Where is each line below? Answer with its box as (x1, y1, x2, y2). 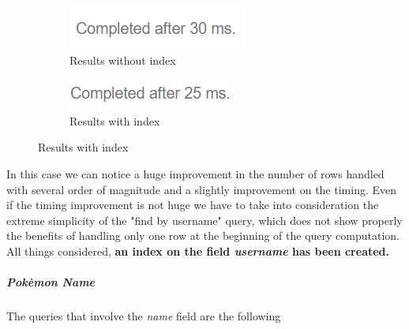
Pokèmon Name (6, 274, 96, 290)
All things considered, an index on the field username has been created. (6, 242, 390, 259)
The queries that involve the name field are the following (6, 308, 281, 324)
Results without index (69, 51, 176, 68)
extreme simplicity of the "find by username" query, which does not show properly (6, 211, 403, 228)
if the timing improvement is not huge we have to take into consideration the (6, 196, 379, 213)
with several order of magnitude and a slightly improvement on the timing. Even (6, 181, 397, 197)
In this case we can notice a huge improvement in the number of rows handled (6, 165, 385, 181)
